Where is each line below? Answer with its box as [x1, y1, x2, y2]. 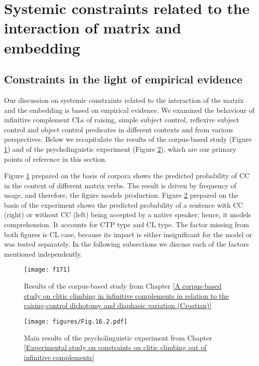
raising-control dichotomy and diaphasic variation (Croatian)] [24, 300, 212, 311]
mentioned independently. [4, 248, 82, 259]
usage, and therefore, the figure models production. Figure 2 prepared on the [4, 190, 239, 200]
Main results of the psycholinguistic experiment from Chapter [24, 332, 212, 343]
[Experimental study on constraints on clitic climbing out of [24, 342, 207, 353]
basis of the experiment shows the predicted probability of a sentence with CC [4, 199, 243, 210]
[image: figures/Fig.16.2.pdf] [24, 318, 128, 325]
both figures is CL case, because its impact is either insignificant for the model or [4, 229, 253, 239]
